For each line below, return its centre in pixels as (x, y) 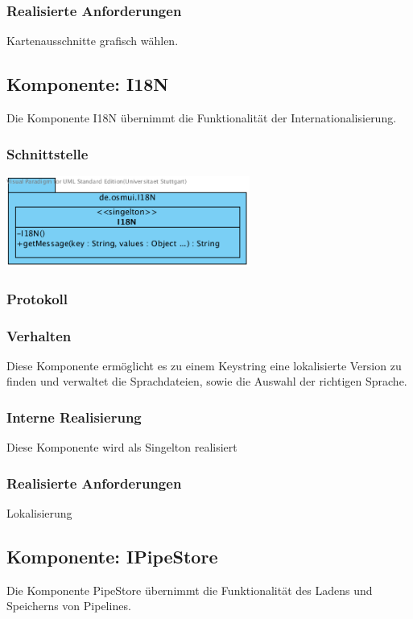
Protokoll (37, 298)
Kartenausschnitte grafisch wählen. (93, 41)
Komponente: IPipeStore (112, 557)
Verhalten (39, 335)
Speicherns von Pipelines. (69, 606)
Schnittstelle (47, 153)
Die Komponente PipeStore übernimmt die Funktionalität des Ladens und (190, 590)
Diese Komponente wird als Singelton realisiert (122, 447)
